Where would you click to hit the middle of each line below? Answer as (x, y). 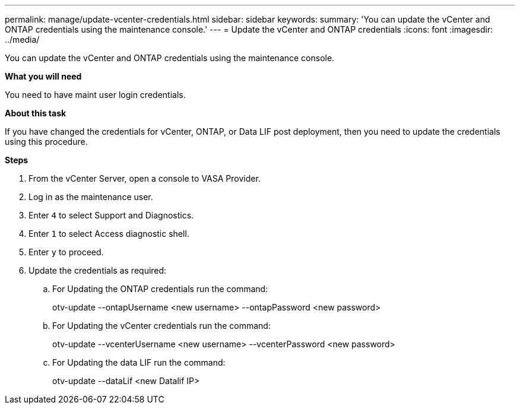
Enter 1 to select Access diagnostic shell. (109, 234)
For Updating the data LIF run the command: (139, 362)
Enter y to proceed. (66, 252)
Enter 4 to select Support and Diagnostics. (111, 215)
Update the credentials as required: (98, 270)
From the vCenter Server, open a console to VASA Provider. (145, 178)
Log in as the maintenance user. (91, 197)
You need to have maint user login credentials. (95, 95)
